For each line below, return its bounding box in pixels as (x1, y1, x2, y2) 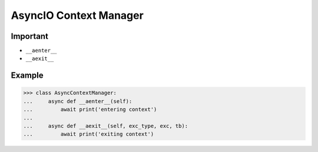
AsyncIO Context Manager (11, 9, 144, 22)
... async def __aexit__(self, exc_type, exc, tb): (23, 123, 188, 130)
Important (11, 31, 48, 41)
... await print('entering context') (23, 106, 157, 113)
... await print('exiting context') (23, 131, 154, 138)
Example (11, 71, 44, 81)
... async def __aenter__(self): (23, 98, 132, 104)
